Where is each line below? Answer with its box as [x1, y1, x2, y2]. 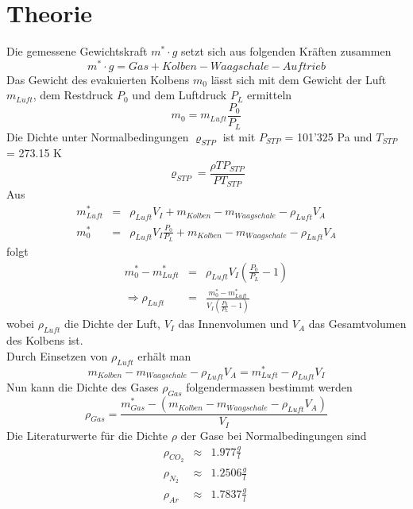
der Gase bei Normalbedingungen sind [180, 426, 367, 443]
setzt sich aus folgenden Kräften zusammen [181, 43, 392, 60]
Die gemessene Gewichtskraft [6, 43, 148, 60]
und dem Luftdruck [132, 87, 227, 103]
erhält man [137, 347, 191, 364]
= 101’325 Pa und [284, 128, 372, 145]
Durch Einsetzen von [6, 347, 108, 364]
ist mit [222, 128, 256, 145]
